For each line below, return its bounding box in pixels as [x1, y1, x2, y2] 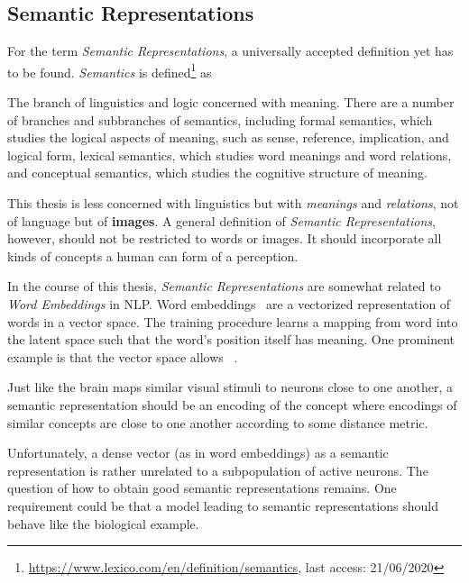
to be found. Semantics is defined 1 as [7, 59, 212, 81]
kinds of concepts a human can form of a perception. [7, 246, 299, 265]
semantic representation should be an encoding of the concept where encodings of [7, 395, 457, 414]
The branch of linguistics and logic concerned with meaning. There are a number [7, 93, 455, 112]
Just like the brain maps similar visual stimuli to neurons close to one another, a [7, 378, 453, 396]
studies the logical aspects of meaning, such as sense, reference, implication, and [7, 128, 449, 147]
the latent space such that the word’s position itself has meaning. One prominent [7, 330, 455, 349]
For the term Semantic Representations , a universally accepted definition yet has [7, 41, 454, 60]
